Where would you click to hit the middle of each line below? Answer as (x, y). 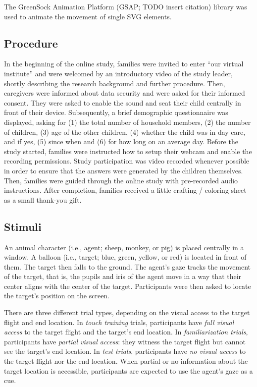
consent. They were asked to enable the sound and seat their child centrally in (123, 102)
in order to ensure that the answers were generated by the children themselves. (124, 170)
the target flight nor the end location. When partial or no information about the (126, 361)
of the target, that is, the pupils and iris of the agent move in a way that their (123, 276)
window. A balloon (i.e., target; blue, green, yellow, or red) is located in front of (125, 257)
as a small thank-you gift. (43, 199)
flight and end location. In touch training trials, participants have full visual (119, 322)
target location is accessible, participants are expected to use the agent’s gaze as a (128, 370)
